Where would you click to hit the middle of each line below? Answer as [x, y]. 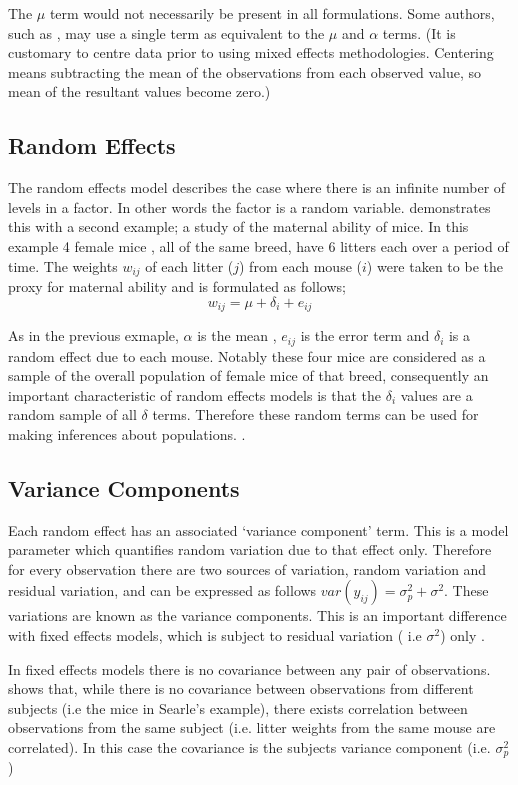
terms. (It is [419, 32]
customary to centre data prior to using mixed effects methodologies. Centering [251, 52]
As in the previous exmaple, [93, 335]
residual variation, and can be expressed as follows [162, 590]
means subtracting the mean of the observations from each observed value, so [245, 71]
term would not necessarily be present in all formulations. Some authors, [272, 13]
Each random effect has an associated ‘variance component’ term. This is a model [258, 529]
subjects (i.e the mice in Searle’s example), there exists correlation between [238, 707]
